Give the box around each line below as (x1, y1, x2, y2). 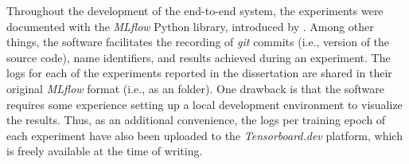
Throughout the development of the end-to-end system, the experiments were (6, 2, 384, 18)
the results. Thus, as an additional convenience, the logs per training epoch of (6, 111, 386, 128)
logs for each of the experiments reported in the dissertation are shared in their (6, 64, 392, 81)
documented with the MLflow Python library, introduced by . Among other (6, 18, 374, 34)
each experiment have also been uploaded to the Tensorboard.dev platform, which (6, 127, 403, 143)
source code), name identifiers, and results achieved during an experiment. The (6, 49, 391, 65)
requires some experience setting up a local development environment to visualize (6, 96, 403, 112)
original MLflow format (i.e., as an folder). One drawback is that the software (6, 80, 385, 96)
